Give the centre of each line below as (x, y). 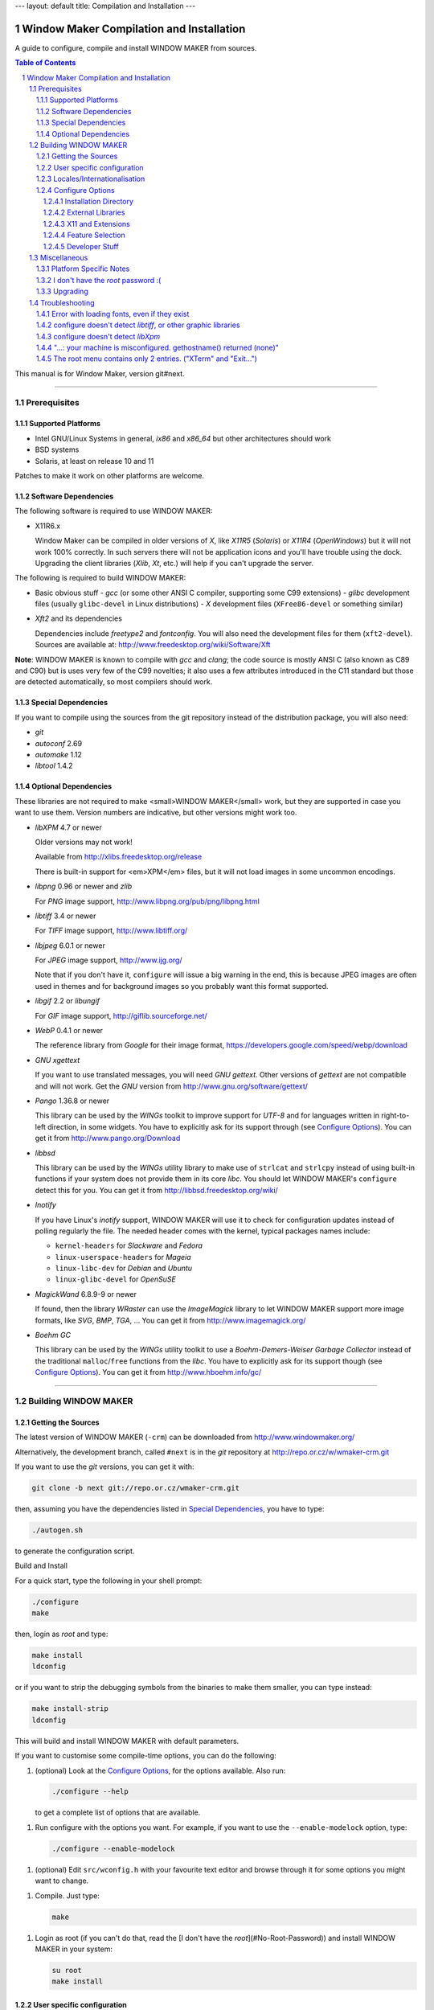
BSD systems (57, 449)
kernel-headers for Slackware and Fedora (129, 1245)
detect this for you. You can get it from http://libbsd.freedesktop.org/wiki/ (157, 1190)
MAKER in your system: (74, 1949)
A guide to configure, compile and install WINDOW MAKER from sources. (136, 47)
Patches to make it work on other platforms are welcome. (110, 475)
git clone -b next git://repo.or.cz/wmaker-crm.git (136, 1488)
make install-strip (70, 1709)
